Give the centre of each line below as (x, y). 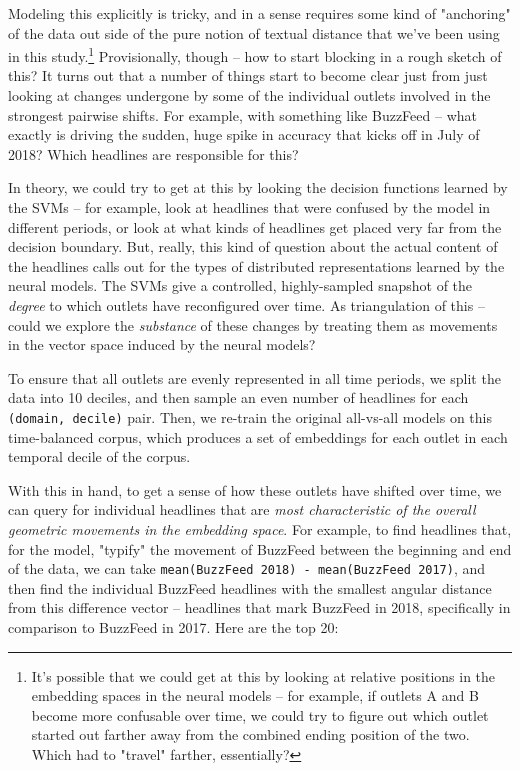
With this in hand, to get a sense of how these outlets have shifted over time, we (255, 489)
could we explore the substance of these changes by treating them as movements (253, 324)
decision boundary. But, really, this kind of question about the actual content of (253, 246)
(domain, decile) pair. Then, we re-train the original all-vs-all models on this (250, 416)
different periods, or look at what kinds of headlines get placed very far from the (255, 226)
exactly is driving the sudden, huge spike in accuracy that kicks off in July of (244, 134)
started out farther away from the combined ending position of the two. (250, 734)
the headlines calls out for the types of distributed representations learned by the (256, 265)
